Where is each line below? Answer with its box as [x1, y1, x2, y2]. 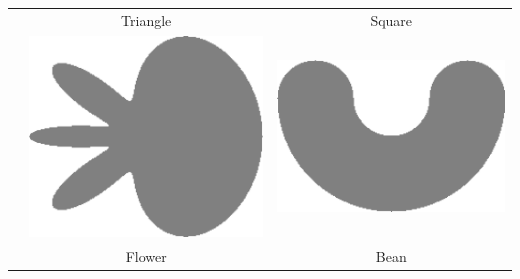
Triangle [121, 9, 172, 30]
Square [370, 9, 413, 30]
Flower [125, 245, 167, 266]
